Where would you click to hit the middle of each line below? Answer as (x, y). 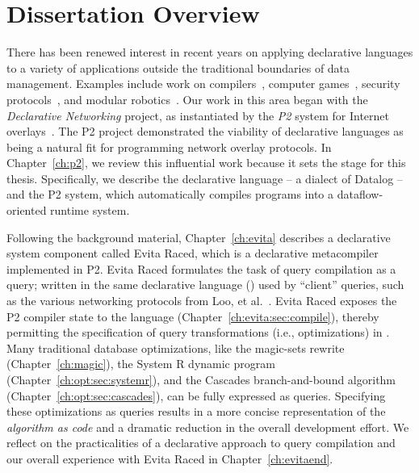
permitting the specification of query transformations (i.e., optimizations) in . (198, 332)
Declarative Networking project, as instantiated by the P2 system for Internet (198, 115)
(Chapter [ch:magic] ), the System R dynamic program (141, 364)
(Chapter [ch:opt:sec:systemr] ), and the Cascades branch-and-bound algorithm (201, 379)
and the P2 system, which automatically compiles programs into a (170, 194)
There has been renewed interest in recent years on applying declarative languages (210, 52)
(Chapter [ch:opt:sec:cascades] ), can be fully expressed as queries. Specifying (196, 395)
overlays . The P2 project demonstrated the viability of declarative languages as (205, 131)
